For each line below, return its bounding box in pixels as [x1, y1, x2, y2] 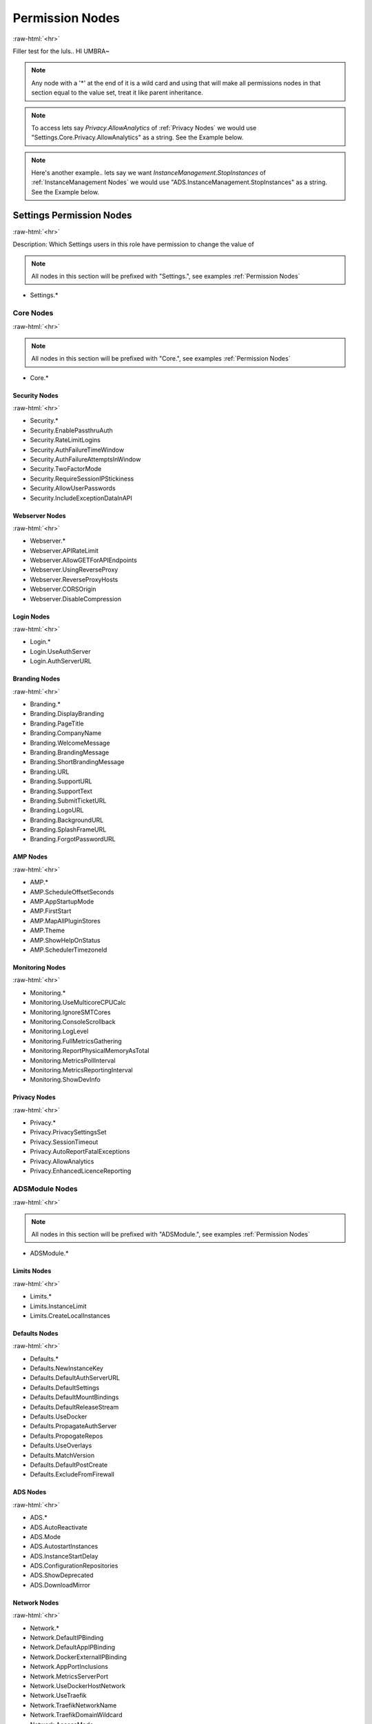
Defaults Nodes [12, 1329, 59, 1337]
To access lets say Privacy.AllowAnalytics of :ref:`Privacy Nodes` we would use [31, 123, 257, 132]
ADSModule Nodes [12, 1183, 79, 1193]
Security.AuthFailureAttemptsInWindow [30, 455, 141, 463]
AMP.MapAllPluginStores [30, 916, 101, 925]
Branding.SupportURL [30, 777, 92, 785]
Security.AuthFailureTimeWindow [30, 445, 124, 454]
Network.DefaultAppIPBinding [30, 1643, 115, 1652]
